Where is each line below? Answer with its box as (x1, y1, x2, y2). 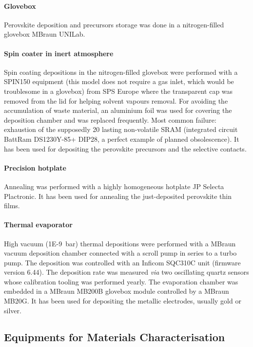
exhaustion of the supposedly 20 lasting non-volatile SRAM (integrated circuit (4, 124, 238, 134)
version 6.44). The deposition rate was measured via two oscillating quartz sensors (4, 267, 249, 277)
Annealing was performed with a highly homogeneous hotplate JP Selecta (4, 181, 224, 191)
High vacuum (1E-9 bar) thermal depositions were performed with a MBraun (4, 238, 236, 248)
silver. (4, 305, 21, 315)
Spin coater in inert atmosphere (4, 48, 114, 58)
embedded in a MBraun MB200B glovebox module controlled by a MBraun (4, 286, 229, 296)
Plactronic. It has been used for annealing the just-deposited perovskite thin (4, 191, 232, 201)
